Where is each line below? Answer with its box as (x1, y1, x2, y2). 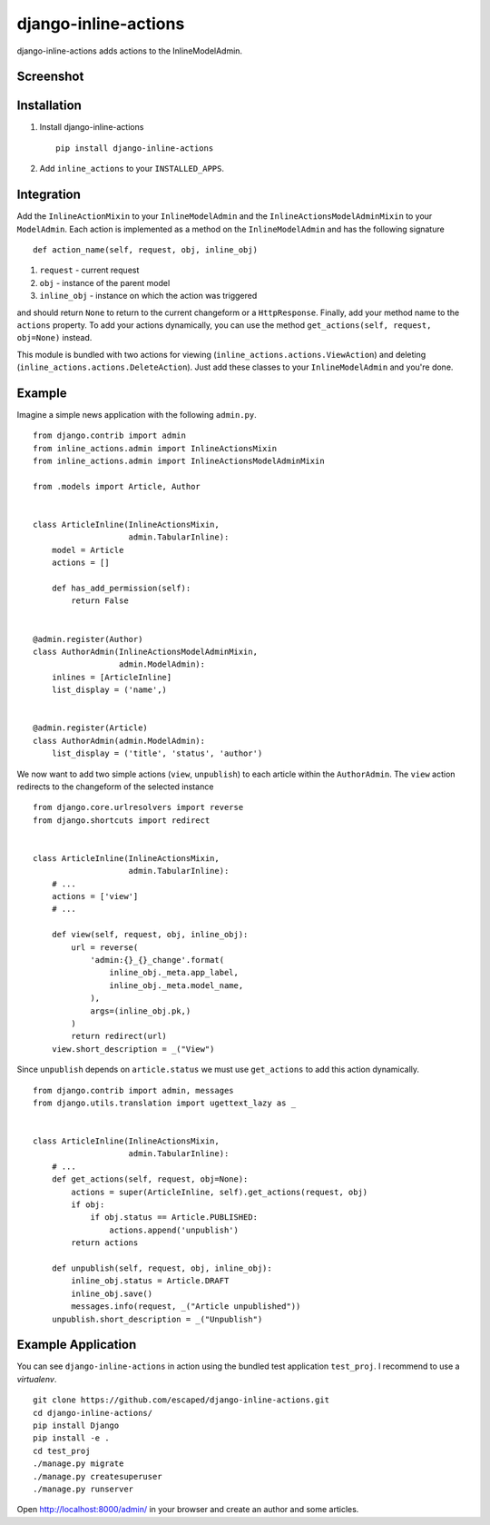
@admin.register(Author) (33, 634, 143, 644)
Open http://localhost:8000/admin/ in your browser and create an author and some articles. (16, 1504, 359, 1515)
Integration (16, 187, 82, 203)
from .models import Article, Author (33, 481, 201, 491)
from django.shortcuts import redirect (33, 815, 211, 826)
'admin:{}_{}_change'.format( (90, 955, 225, 965)
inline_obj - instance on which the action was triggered (39, 291, 258, 302)
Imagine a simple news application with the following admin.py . (16, 409, 258, 420)
